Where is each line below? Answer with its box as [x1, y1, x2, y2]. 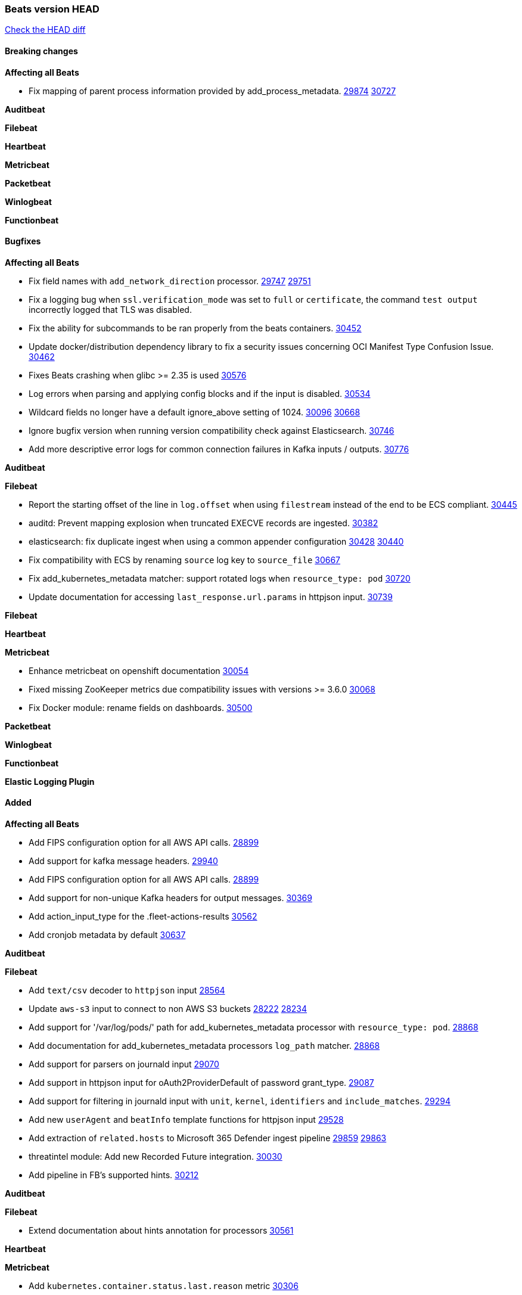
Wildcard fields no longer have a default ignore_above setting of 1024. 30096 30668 [29, 406, 361, 417]
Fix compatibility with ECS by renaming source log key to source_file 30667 [29, 554, 341, 565]
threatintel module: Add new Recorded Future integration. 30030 [29, 1151, 282, 1162]
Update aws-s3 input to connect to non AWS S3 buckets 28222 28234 [29, 1004, 307, 1014]
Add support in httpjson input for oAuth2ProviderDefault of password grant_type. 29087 [29, 1077, 374, 1088]
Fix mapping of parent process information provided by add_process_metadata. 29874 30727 [29, 85, 396, 96]
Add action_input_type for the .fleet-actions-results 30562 [29, 911, 257, 922]
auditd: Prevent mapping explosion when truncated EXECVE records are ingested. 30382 [29, 517, 378, 528]
